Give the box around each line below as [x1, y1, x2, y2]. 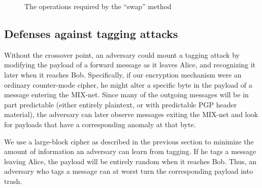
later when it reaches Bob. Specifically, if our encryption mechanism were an [4, 69, 242, 80]
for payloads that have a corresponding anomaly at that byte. [4, 119, 196, 129]
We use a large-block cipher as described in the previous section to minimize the [4, 136, 254, 146]
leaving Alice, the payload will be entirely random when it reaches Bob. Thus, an [4, 156, 257, 166]
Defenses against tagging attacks [4, 25, 178, 41]
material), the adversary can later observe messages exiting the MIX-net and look [4, 109, 258, 120]
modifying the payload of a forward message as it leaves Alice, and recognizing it [4, 59, 256, 70]
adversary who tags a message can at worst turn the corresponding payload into [4, 166, 253, 176]
